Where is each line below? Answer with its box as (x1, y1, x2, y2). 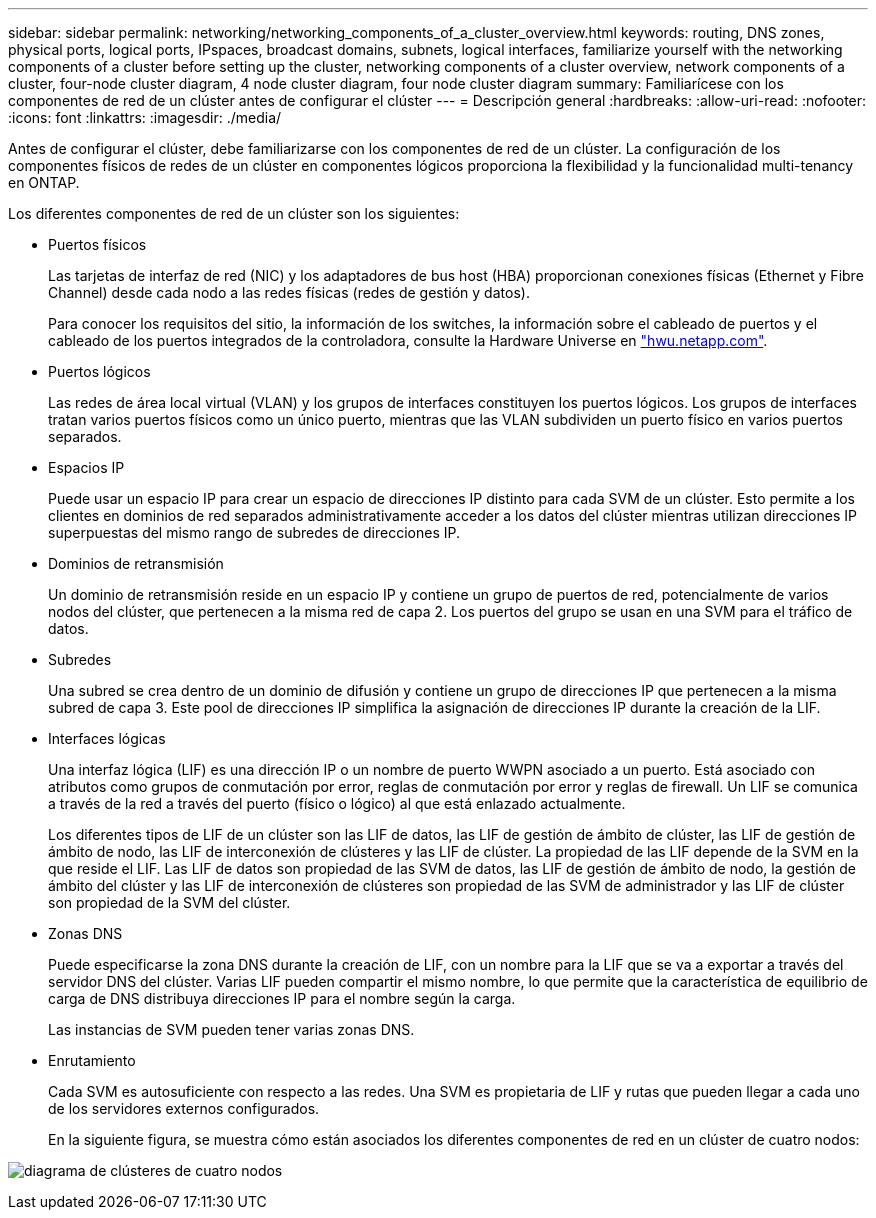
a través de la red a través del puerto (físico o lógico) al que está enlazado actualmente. (48, 795, 626, 812)
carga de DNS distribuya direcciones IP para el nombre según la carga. (48, 990, 516, 1007)
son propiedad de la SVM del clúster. (48, 894, 291, 911)
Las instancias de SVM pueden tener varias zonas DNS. (48, 1021, 415, 1038)
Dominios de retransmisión (48, 555, 224, 572)
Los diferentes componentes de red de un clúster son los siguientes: (8, 205, 460, 222)
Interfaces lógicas (48, 730, 166, 747)
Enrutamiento (48, 1052, 136, 1069)
